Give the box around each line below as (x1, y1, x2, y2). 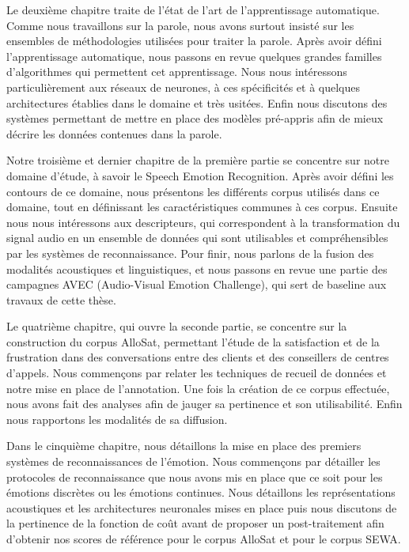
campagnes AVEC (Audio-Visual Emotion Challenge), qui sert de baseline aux (6, 276, 387, 293)
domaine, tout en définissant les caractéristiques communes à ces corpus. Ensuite (6, 198, 398, 215)
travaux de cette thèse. (6, 291, 116, 308)
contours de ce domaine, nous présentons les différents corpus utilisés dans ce (6, 183, 380, 199)
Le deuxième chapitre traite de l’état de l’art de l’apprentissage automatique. (6, 2, 380, 17)
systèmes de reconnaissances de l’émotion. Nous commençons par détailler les (6, 453, 381, 470)
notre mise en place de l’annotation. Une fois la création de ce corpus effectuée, (6, 380, 390, 396)
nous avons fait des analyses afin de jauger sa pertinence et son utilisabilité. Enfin (6, 395, 403, 412)
